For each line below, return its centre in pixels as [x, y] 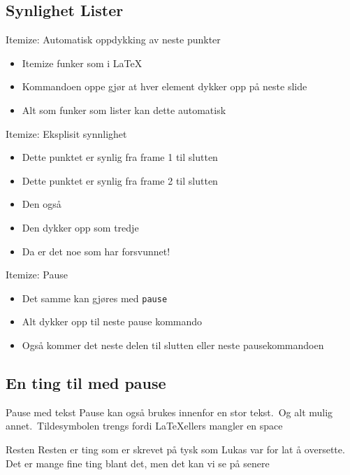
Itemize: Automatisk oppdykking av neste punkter [113, 40]
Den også [42, 204]
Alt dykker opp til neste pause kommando [112, 321]
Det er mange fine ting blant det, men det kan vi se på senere [138, 463]
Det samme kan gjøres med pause [95, 298]
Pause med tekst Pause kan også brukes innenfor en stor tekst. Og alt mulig [169, 412]
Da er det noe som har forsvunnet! [96, 251]
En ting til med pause [86, 382]
